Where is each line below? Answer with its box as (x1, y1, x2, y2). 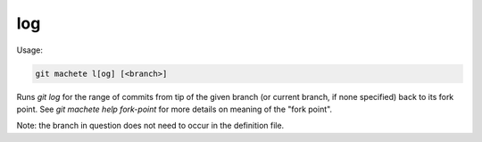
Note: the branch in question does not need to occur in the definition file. (16, 121, 285, 131)
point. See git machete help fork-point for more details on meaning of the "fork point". (16, 104, 333, 114)
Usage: (16, 45, 44, 55)
